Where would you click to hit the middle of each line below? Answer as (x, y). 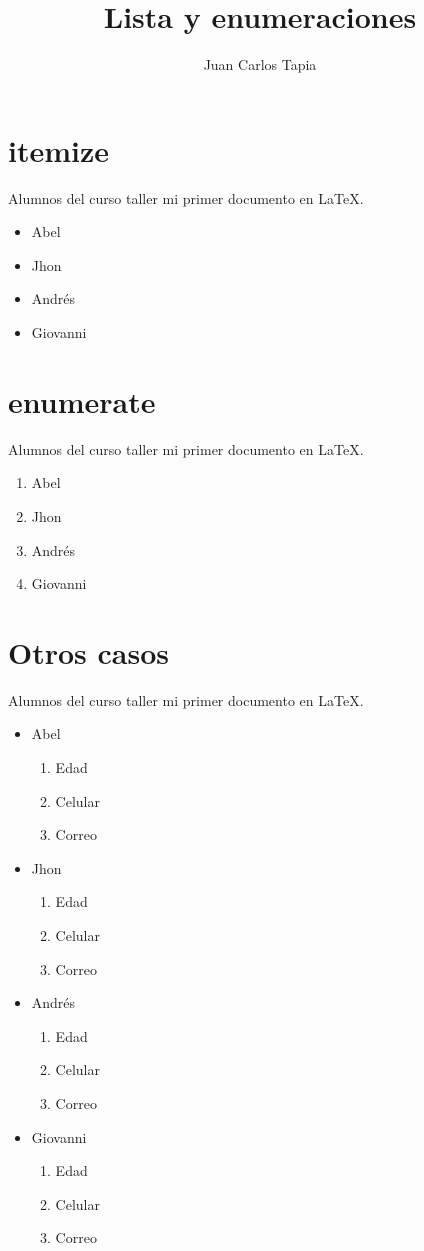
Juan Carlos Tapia (260, 64)
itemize (59, 149)
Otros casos (89, 651)
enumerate (82, 400)
